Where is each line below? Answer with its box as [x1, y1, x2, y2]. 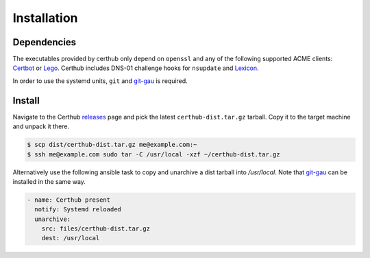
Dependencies [12, 36, 77, 48]
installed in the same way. [12, 177, 86, 185]
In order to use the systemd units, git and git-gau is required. [12, 76, 188, 85]
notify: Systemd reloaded [34, 206, 121, 213]
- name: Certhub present [27, 196, 111, 204]
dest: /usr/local [41, 234, 100, 242]
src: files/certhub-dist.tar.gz [41, 225, 151, 233]
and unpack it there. [12, 122, 70, 130]
